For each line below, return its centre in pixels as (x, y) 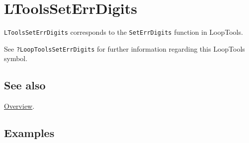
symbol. (16, 58)
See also (25, 85)
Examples (29, 133)
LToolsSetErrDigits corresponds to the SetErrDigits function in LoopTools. (124, 32)
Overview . (19, 106)
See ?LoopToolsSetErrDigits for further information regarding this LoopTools (124, 48)
